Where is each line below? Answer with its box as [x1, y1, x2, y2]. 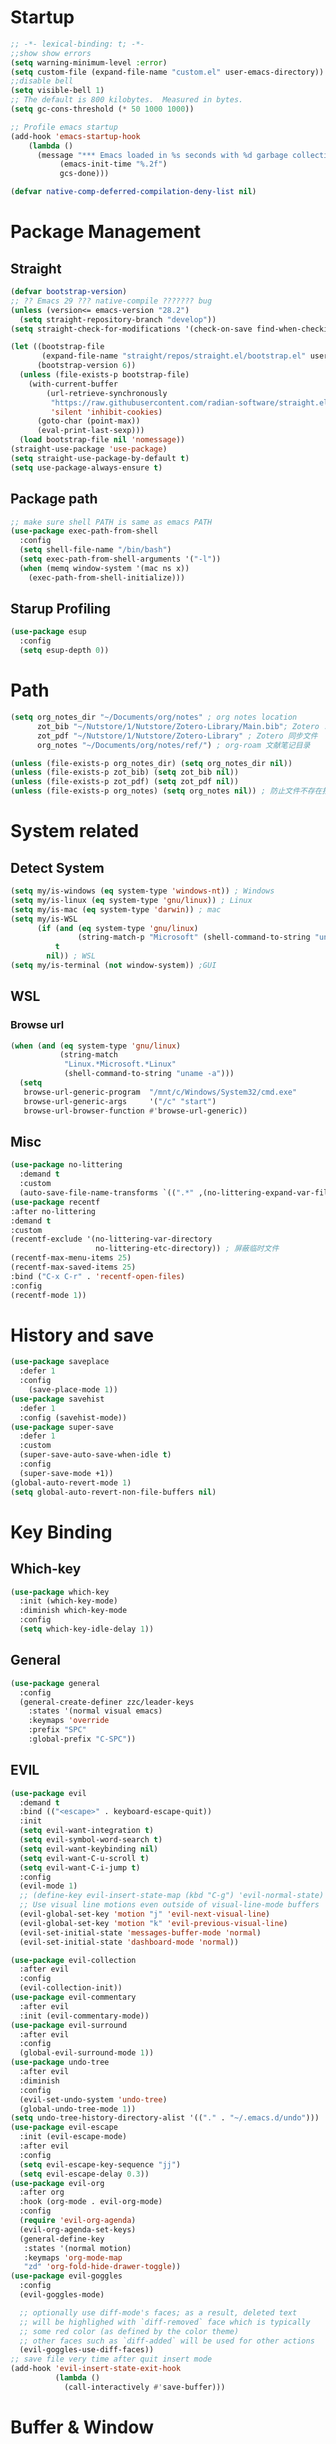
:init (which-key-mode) [19, 1596, 118, 1606]
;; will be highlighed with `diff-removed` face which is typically [19, 2317, 311, 2327]
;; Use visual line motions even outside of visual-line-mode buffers [19, 1900, 320, 1910]
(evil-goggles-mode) [19, 2290, 105, 2300]
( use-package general [10, 1678, 101, 1688]
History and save [10, 1324, 155, 1346]
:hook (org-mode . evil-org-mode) [19, 2197, 163, 2207]
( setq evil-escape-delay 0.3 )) [19, 2169, 150, 2179]
